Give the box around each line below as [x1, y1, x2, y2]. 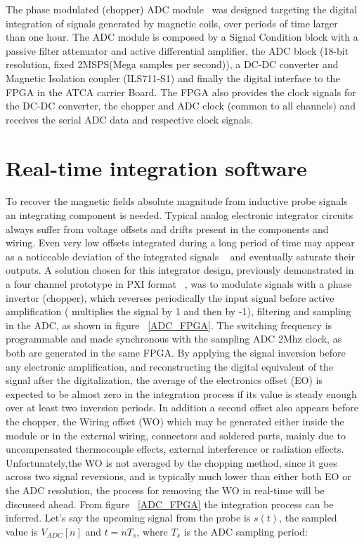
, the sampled [279, 510, 337, 525]
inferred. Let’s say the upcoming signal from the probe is [6, 510, 251, 525]
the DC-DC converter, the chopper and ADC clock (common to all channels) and [6, 98, 356, 113]
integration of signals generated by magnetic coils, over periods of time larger [6, 15, 338, 30]
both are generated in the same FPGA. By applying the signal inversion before [6, 345, 346, 359]
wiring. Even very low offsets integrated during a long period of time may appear [6, 235, 355, 250]
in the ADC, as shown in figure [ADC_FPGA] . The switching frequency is [6, 317, 332, 332]
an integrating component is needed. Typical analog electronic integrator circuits [6, 208, 353, 223]
